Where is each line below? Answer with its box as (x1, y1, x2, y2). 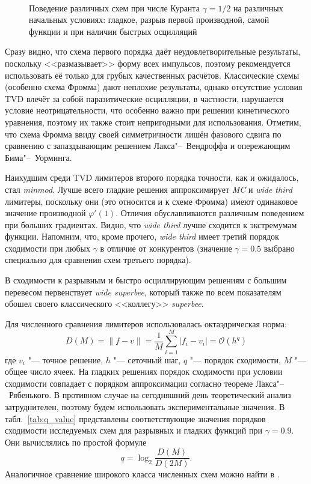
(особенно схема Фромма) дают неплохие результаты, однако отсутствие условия (5, 80, 303, 93)
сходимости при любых (5, 241, 91, 254)
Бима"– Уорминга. (5, 151, 72, 163)
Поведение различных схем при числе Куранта (29, 1, 200, 14)
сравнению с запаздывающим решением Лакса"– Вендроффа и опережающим (5, 139, 291, 152)
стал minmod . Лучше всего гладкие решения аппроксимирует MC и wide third (5, 183, 292, 195)
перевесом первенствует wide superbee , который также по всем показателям (5, 285, 282, 298)
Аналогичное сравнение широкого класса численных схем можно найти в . (5, 468, 280, 480)
